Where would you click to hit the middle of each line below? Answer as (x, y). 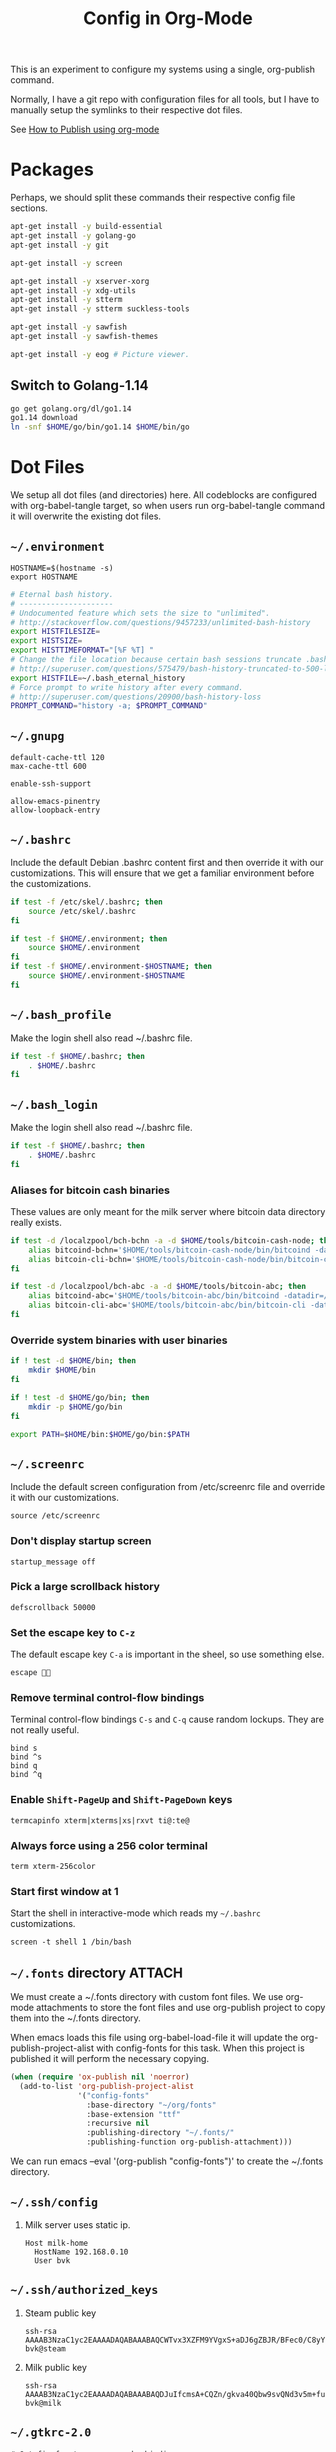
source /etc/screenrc (55, 1516)
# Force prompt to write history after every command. (127, 687)
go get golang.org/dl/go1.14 (71, 408)
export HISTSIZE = (46, 641)
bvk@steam (45, 2348)
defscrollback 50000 (53, 1607)
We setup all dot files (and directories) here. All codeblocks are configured (164, 495)
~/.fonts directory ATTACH (96, 1972)
